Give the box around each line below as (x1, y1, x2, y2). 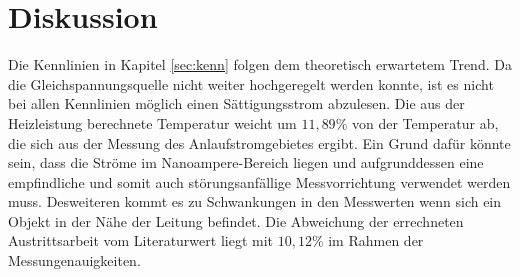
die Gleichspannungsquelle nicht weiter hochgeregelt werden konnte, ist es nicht (8, 73, 494, 94)
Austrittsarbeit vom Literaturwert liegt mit (8, 230, 273, 251)
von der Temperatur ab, (351, 112, 499, 133)
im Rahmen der (328, 230, 424, 251)
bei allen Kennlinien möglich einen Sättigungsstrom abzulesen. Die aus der (8, 93, 465, 114)
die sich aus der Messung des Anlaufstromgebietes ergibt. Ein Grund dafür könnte (8, 132, 511, 153)
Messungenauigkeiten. (8, 250, 141, 271)
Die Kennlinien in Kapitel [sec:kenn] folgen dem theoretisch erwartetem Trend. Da (8, 54, 512, 75)
